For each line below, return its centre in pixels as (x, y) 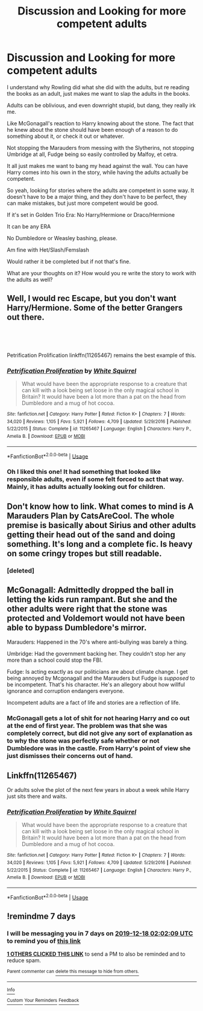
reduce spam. (24, 960)
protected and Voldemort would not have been (96, 618)
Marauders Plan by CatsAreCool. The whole (91, 516)
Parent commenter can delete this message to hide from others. (73, 972)
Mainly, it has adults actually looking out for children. (86, 487)
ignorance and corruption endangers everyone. (66, 691)
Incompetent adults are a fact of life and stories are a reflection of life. (93, 703)
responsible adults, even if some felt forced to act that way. (95, 479)
